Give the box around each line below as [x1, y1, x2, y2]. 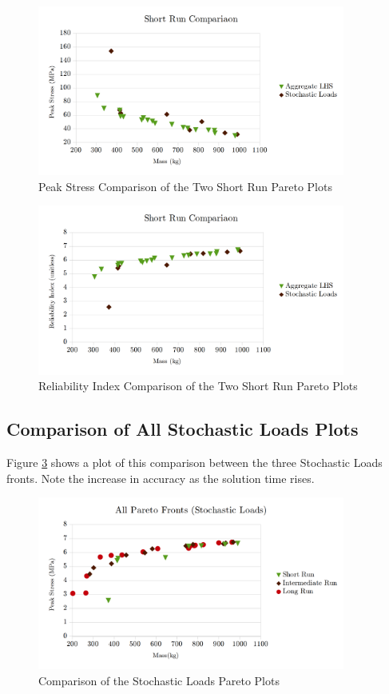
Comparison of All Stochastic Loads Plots [6, 417, 359, 441]
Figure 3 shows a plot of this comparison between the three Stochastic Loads [6, 454, 383, 471]
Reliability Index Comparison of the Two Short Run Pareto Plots [38, 377, 358, 394]
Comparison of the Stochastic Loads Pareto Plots [38, 672, 280, 688]
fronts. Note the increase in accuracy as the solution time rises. [6, 469, 315, 486]
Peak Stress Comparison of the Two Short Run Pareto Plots [38, 177, 332, 194]
